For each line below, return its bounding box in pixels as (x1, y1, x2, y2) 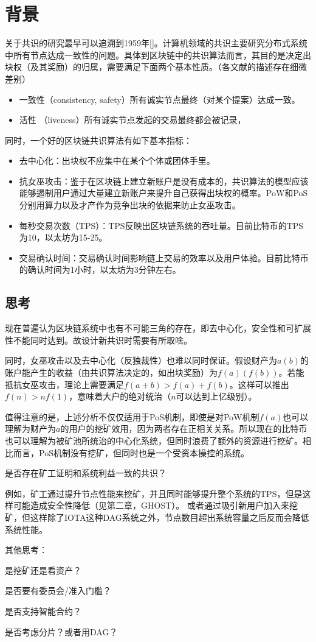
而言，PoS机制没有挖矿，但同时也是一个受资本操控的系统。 (13, 446, 249, 459)
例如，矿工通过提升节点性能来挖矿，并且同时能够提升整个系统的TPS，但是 (5, 487, 303, 499)
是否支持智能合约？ (5, 604, 81, 617)
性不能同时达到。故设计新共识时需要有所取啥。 (5, 333, 192, 346)
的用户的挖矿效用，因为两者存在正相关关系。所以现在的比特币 (60, 422, 307, 435)
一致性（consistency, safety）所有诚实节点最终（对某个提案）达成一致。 (19, 93, 300, 105)
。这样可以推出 (229, 378, 289, 390)
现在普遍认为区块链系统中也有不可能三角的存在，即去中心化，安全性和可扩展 (5, 322, 311, 334)
